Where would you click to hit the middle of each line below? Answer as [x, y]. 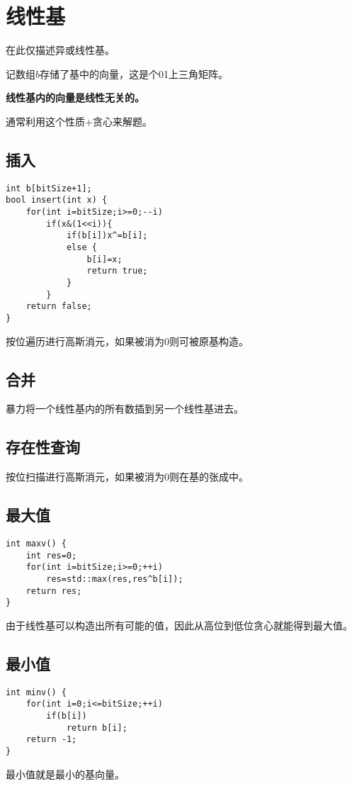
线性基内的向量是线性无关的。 [75, 97]
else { [81, 247]
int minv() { [36, 692]
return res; [54, 591]
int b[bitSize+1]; [49, 188]
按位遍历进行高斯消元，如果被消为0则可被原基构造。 [127, 341]
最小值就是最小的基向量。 [65, 774]
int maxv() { [36, 543]
